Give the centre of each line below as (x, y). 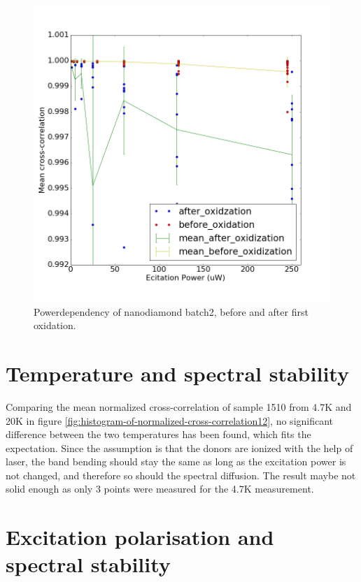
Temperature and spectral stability (177, 373)
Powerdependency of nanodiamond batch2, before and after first (171, 311)
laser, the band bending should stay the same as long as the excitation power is (176, 461)
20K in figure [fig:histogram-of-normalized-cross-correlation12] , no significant (170, 420)
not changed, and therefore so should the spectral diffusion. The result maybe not (181, 475)
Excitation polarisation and (140, 537)
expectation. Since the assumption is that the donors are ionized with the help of (179, 448)
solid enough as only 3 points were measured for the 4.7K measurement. (160, 489)
